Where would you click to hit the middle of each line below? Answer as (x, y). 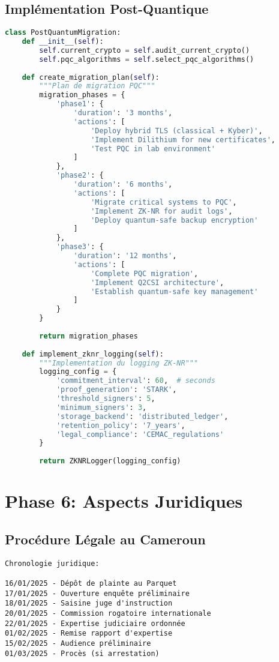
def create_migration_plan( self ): (91, 77)
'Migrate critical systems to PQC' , (164, 202)
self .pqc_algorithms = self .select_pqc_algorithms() (147, 59)
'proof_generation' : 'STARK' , (116, 390)
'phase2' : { (80, 176)
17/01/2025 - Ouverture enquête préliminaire (97, 593)
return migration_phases (88, 336)
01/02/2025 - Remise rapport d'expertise (89, 633)
